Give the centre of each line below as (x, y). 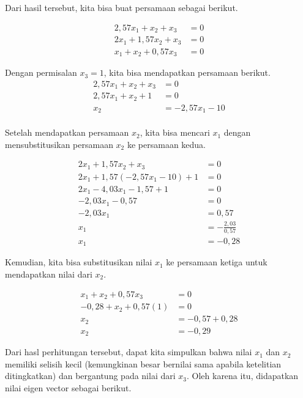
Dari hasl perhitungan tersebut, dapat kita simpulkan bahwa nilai (129, 352)
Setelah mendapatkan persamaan (67, 132)
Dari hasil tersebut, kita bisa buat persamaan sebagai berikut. (122, 7)
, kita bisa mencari (175, 132)
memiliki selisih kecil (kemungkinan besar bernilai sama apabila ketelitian (143, 363)
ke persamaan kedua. (166, 144)
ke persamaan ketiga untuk (217, 262)
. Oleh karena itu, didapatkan (242, 376)
